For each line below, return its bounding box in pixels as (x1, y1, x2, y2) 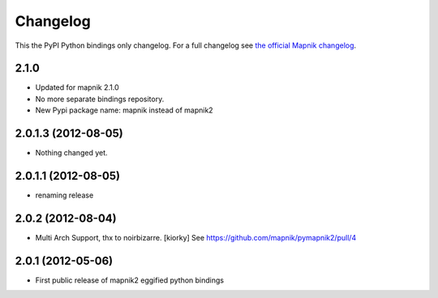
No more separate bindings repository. (35, 94, 165, 104)
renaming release (35, 190, 94, 200)
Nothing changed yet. (35, 148, 109, 158)
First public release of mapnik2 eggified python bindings (35, 275, 225, 285)
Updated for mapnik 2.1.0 (35, 83, 119, 92)
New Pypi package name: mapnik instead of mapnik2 (35, 105, 214, 115)
